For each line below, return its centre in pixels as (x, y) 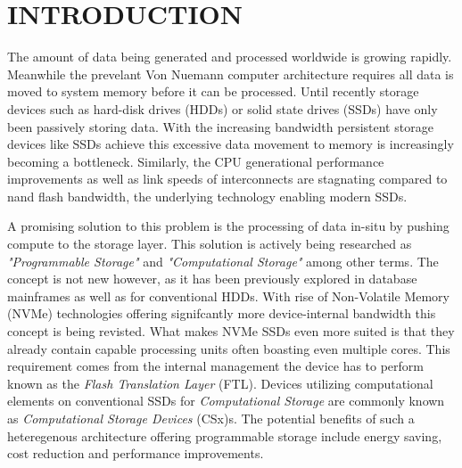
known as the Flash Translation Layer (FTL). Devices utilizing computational (220, 383)
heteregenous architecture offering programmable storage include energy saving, (225, 435)
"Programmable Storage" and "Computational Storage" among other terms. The (223, 261)
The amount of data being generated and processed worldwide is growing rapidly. (230, 57)
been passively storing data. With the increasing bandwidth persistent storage (220, 126)
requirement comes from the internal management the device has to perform (216, 366)
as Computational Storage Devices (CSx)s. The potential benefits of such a (211, 418)
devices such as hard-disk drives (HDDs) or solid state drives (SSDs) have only (223, 108)
